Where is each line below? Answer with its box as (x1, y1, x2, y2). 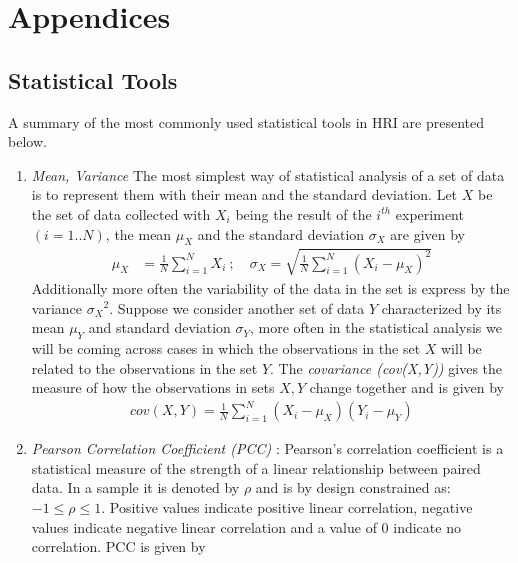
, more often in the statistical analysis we (249, 317, 502, 338)
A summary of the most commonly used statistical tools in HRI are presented (8, 111, 485, 132)
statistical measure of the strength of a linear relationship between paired (31, 457, 481, 478)
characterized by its (381, 297, 502, 318)
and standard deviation (88, 317, 231, 338)
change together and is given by (309, 377, 504, 398)
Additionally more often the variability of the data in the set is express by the (31, 277, 510, 298)
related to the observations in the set (31, 357, 258, 378)
